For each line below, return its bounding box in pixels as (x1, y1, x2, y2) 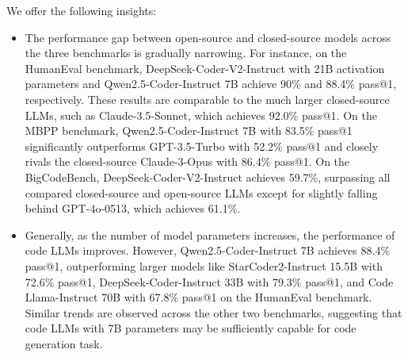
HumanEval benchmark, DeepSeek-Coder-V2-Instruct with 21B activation (25, 59, 385, 76)
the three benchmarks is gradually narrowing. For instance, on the (25, 44, 347, 61)
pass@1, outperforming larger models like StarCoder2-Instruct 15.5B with (25, 257, 383, 274)
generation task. (25, 335, 103, 351)
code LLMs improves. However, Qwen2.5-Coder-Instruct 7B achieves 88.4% (25, 242, 391, 259)
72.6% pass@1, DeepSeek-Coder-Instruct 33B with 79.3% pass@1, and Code (25, 273, 394, 290)
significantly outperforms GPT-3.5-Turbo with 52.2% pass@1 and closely (25, 137, 379, 154)
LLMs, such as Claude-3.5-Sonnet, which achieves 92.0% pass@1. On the (25, 106, 377, 123)
